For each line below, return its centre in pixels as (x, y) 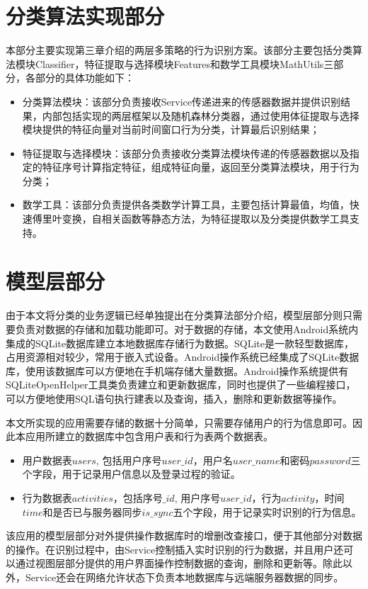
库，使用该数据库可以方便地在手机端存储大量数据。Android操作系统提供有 (177, 370)
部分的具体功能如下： (85, 78)
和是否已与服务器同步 (92, 511)
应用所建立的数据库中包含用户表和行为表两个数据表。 (149, 436)
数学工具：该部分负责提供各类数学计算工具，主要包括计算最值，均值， (186, 204)
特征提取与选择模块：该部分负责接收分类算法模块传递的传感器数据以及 (186, 153)
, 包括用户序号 (129, 460)
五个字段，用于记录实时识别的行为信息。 (267, 511)
